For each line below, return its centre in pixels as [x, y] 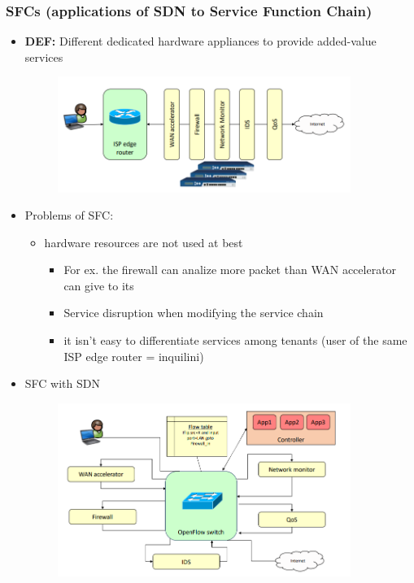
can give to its [99, 285]
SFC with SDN [62, 383]
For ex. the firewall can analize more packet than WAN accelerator [230, 270]
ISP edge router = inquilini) [134, 356]
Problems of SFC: [69, 215]
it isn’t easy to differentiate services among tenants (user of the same [235, 340]
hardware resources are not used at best [144, 242]
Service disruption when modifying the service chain [194, 313]
